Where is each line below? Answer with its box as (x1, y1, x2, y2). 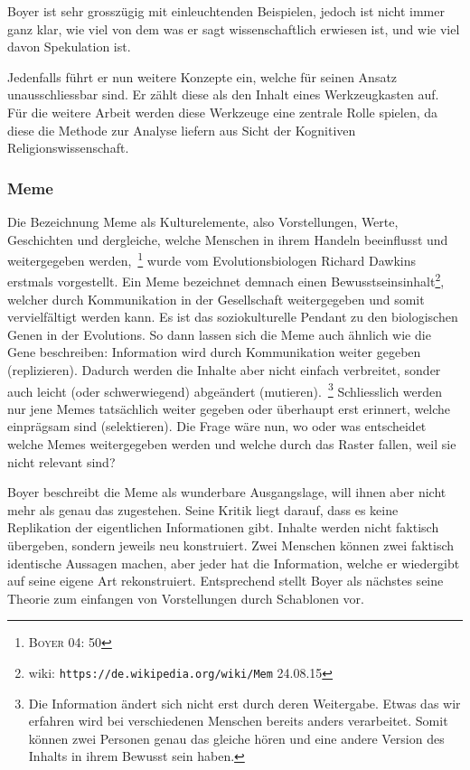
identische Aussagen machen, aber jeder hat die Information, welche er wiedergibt (7, 553, 460, 572)
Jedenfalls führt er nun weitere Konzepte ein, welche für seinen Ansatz (7, 67, 398, 86)
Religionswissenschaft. (7, 138, 129, 157)
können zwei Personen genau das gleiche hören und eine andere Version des (28, 728, 445, 747)
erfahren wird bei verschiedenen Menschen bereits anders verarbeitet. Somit (28, 711, 448, 730)
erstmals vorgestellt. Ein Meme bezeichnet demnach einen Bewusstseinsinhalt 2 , (7, 269, 445, 291)
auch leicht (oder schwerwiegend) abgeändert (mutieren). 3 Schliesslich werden (7, 379, 443, 400)
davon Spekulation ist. (7, 37, 131, 56)
